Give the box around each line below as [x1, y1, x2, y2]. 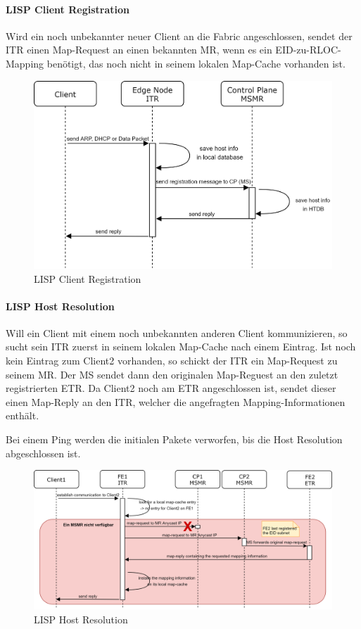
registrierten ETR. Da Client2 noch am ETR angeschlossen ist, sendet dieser [6, 381, 336, 395]
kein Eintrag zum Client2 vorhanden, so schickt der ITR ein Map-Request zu [6, 353, 338, 368]
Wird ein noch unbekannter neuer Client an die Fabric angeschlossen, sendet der [6, 28, 353, 43]
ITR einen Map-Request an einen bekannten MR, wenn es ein [6, 42, 272, 57]
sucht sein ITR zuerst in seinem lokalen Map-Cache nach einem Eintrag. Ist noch [6, 339, 356, 354]
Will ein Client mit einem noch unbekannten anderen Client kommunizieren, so [6, 325, 348, 340]
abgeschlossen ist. [6, 445, 81, 460]
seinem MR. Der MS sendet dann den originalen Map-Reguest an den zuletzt [6, 367, 338, 381]
